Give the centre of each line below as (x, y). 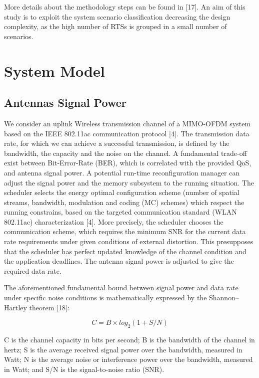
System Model (54, 70)
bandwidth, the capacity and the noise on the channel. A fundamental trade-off (125, 153)
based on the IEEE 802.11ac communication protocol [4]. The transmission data (127, 133)
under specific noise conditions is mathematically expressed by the (105, 298)
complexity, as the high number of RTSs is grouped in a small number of (115, 26)
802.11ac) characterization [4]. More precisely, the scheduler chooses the (114, 221)
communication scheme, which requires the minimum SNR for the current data (125, 231)
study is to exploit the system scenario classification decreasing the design (117, 16)
